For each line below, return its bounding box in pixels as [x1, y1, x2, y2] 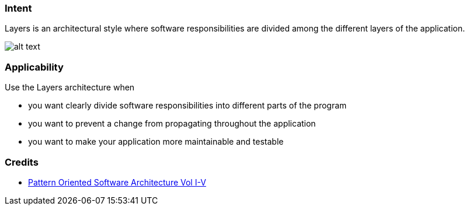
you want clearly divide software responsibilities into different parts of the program [28, 100, 347, 111]
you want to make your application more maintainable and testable [28, 136, 284, 147]
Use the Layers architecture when [5, 82, 135, 93]
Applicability [5, 61, 64, 73]
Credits [5, 156, 39, 168]
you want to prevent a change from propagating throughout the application [28, 118, 316, 129]
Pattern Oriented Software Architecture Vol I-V [28, 177, 206, 187]
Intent [5, 2, 32, 14]
